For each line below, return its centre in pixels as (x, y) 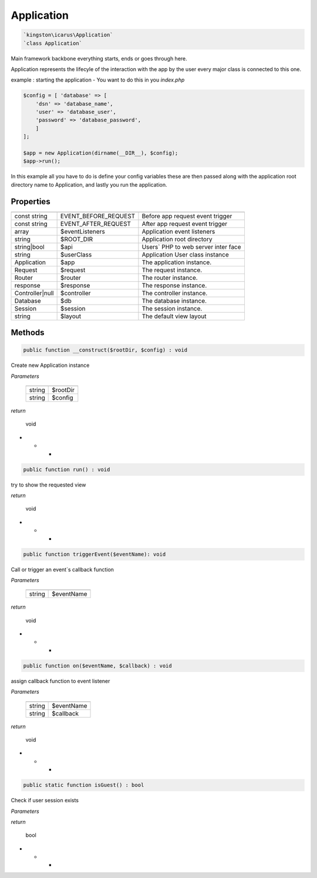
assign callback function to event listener (60, 681)
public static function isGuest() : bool (84, 785)
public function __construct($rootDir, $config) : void (105, 350)
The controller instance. (175, 293)
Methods (28, 332)
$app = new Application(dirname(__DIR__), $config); (101, 153)
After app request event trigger (185, 224)
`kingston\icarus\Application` (68, 35)
